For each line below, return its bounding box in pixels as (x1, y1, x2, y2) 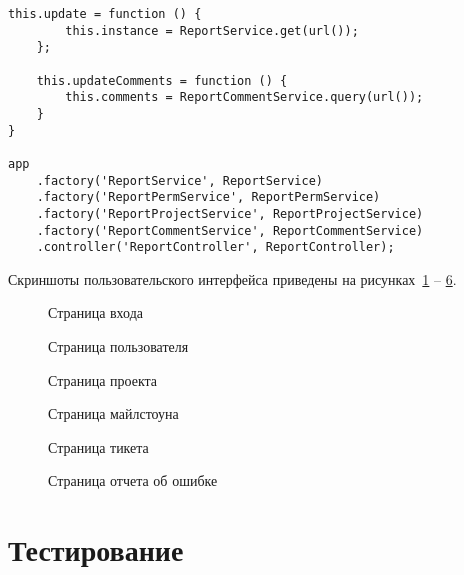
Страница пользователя (48, 336, 189, 357)
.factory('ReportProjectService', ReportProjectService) (36, 206, 424, 221)
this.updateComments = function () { (36, 73, 288, 88)
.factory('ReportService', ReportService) (36, 173, 323, 188)
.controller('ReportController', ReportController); (36, 240, 395, 255)
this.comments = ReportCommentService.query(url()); (65, 90, 424, 105)
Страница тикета (48, 436, 149, 457)
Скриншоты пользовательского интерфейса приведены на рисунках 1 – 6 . (8, 268, 457, 289)
